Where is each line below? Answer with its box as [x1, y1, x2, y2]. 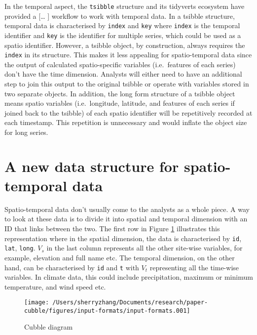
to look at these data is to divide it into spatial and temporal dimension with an [4, 213, 248, 224]
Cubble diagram [24, 321, 73, 332]
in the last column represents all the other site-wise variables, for [46, 243, 243, 253]
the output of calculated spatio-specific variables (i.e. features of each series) [4, 59, 236, 69]
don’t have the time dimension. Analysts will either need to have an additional [4, 69, 242, 79]
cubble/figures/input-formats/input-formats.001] [24, 307, 190, 315]
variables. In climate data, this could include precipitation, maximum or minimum [4, 272, 253, 282]
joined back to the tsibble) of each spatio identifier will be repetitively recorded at [4, 107, 253, 118]
